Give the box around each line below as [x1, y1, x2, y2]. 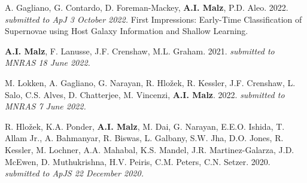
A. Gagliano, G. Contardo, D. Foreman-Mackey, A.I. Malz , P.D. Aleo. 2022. [5, 1, 288, 13]
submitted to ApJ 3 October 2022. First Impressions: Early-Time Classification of [5, 13, 302, 25]
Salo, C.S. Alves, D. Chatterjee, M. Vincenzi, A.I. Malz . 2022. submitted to [5, 88, 285, 100]
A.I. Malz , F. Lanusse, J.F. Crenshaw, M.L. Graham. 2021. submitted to [5, 44, 275, 57]
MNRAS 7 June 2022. [5, 100, 86, 112]
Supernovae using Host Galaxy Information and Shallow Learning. [5, 25, 248, 37]
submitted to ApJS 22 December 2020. [5, 167, 144, 179]
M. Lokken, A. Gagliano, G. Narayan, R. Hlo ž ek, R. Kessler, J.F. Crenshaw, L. [5, 76, 296, 89]
